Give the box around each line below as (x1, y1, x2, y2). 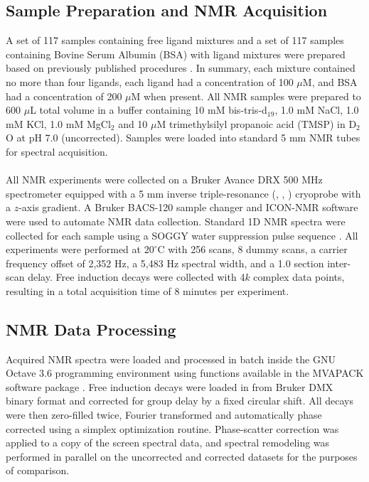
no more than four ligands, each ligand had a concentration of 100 (6, 74, 294, 89)
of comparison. (6, 463, 70, 478)
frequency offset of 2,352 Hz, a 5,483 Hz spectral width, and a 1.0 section (6, 255, 324, 270)
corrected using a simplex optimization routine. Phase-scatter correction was (6, 421, 339, 436)
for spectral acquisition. (6, 144, 108, 159)
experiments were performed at (6, 242, 141, 257)
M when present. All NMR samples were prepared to (131, 88, 361, 103)
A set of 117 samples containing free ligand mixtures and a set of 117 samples (6, 33, 344, 48)
